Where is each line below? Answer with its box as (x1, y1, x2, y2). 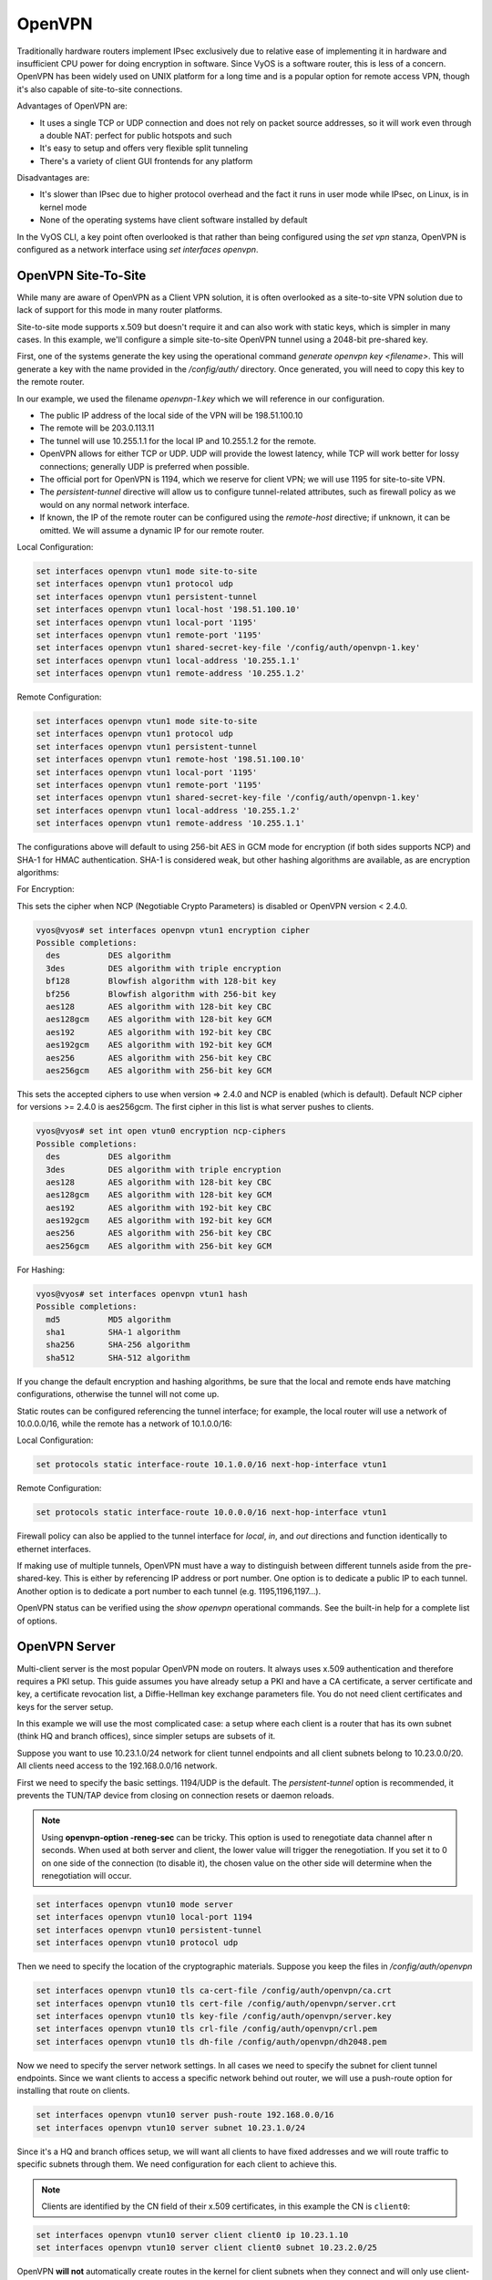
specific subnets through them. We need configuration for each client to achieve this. (16, 2159, 337, 2170)
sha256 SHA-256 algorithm (46, 1340, 190, 1350)
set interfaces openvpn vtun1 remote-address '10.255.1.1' (36, 818, 305, 829)
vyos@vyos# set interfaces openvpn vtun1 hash (36, 1289, 248, 1299)
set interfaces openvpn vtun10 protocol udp (36, 1938, 239, 1948)
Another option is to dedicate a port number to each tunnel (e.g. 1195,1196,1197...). (16, 1585, 322, 1596)
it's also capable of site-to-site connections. (16, 83, 183, 95)
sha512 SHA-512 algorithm (46, 1352, 190, 1363)
